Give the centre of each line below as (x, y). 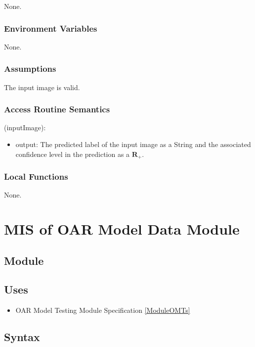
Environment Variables (51, 28)
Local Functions (36, 176)
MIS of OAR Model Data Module (122, 229)
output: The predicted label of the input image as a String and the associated (133, 144)
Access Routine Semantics (57, 109)
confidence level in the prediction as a (73, 154)
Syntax (22, 337)
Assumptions (30, 69)
